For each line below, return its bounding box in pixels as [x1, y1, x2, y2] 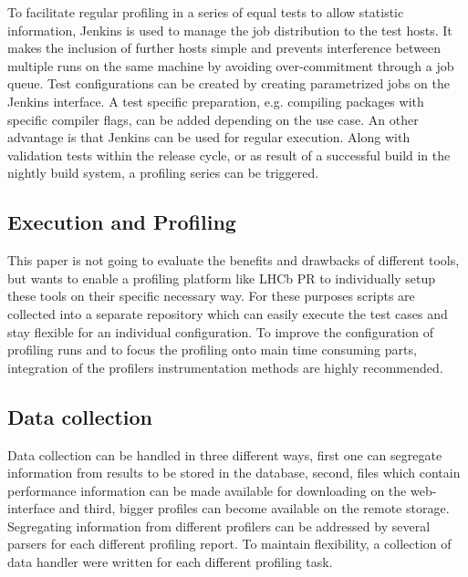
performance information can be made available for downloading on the [7, 480, 407, 500]
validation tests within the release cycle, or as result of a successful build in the [7, 145, 451, 164]
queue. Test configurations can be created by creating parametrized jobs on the [7, 74, 450, 93]
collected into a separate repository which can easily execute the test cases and [7, 304, 448, 323]
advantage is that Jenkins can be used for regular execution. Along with [7, 128, 411, 147]
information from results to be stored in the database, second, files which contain [7, 463, 461, 482]
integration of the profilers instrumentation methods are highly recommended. [7, 357, 443, 376]
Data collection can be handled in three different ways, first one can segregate [7, 445, 442, 464]
